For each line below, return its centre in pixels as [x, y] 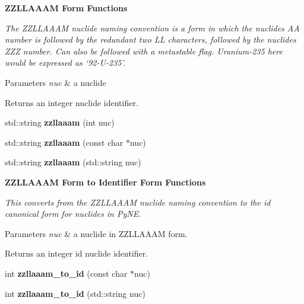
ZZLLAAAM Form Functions [66, 8]
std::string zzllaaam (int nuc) [60, 122]
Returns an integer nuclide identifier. [72, 102]
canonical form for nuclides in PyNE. [73, 214]
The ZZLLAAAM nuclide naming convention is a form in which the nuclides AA [152, 28]
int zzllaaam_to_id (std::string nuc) [75, 293]
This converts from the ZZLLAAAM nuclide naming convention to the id [138, 202]
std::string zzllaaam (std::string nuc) [73, 162]
